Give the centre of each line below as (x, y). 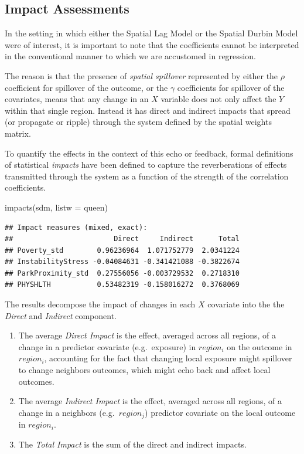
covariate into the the (246, 304)
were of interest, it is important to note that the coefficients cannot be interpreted (152, 44)
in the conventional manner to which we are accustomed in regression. (130, 56)
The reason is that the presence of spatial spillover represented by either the (141, 75)
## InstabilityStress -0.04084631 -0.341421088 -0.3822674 (122, 262)
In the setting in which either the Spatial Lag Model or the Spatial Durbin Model (151, 33)
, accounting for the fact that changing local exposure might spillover (168, 358)
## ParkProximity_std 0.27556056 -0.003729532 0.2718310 (122, 273)
